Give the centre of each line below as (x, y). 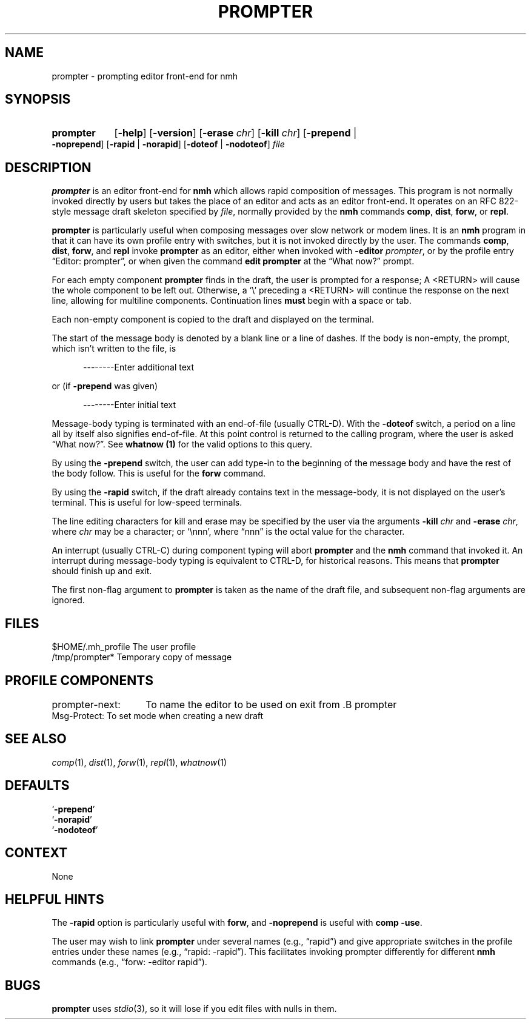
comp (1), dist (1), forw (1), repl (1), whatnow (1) (139, 762)
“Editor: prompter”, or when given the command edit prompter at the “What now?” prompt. (233, 261)
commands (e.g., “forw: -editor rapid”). (129, 962)
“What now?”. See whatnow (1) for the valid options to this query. (182, 444)
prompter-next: (86, 704)
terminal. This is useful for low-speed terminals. (147, 503)
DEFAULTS (37, 786)
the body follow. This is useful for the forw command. (159, 474)
